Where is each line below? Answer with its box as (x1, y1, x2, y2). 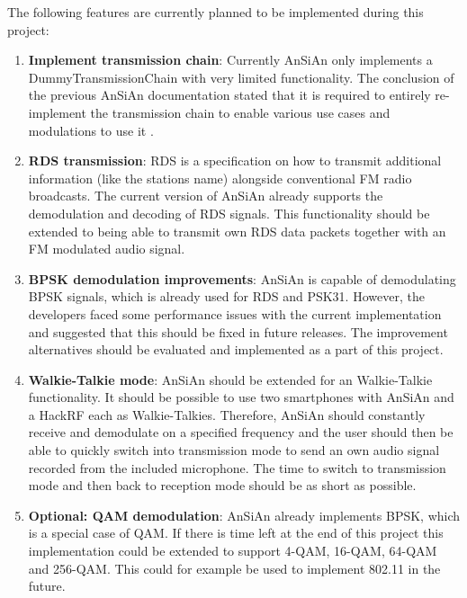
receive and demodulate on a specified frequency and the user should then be (28, 423, 454, 442)
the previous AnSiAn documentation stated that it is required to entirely (28, 85, 431, 104)
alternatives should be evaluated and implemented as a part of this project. (28, 340, 444, 359)
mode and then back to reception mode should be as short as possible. (28, 476, 417, 495)
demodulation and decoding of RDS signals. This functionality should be (28, 203, 430, 222)
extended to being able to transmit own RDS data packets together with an (28, 221, 446, 240)
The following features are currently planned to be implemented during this (7, 3, 424, 21)
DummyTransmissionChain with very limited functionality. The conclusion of (28, 67, 454, 86)
